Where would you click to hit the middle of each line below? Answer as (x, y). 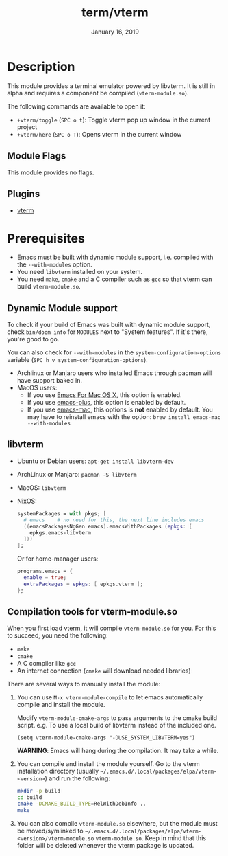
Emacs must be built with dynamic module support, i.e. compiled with (115, 257)
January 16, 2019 (115, 32)
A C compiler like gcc (47, 664)
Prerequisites (46, 238)
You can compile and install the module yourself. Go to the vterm (108, 764)
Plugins (24, 194)
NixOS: (27, 501)
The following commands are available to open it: (76, 106)
